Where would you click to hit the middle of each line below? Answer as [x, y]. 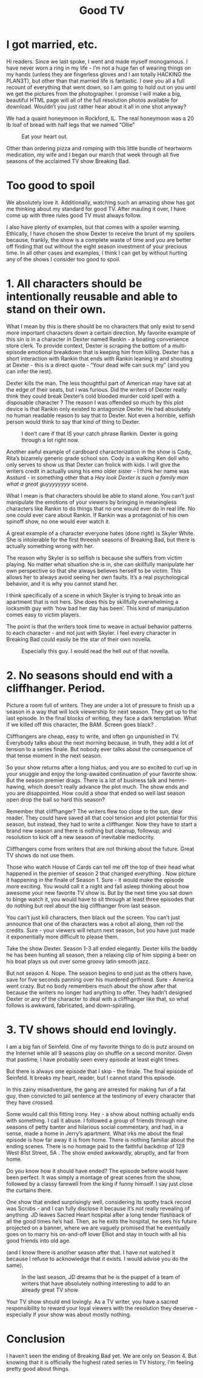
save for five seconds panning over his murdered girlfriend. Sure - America [100, 979]
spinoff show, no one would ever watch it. [58, 521]
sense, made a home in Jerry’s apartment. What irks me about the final [95, 1133]
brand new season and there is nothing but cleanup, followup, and [89, 831]
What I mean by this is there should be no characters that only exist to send [101, 326]
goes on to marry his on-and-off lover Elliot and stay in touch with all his [96, 1234]
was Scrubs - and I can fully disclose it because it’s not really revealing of [98, 1208]
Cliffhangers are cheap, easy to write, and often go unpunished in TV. [93, 736]
